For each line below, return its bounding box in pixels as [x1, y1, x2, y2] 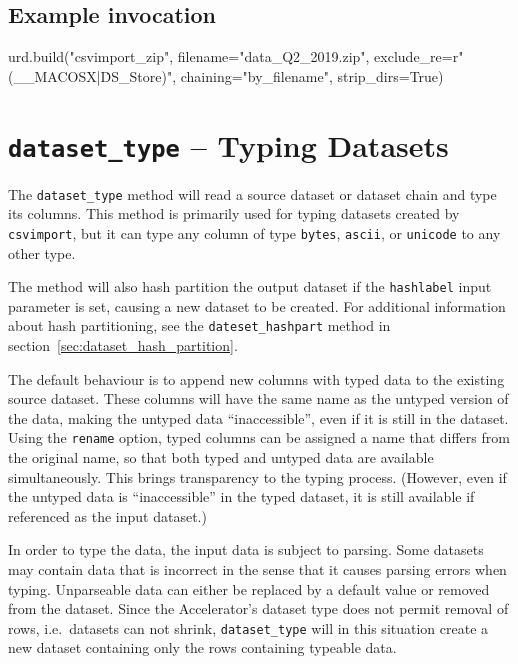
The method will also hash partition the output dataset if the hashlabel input [8, 276, 492, 297]
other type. [8, 242, 76, 263]
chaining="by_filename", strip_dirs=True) [180, 65, 444, 86]
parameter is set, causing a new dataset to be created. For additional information [8, 295, 506, 316]
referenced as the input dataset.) [8, 505, 207, 526]
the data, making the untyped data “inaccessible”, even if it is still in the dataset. [8, 407, 509, 428]
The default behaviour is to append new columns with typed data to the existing [8, 368, 505, 389]
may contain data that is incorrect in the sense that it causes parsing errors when [8, 559, 507, 580]
